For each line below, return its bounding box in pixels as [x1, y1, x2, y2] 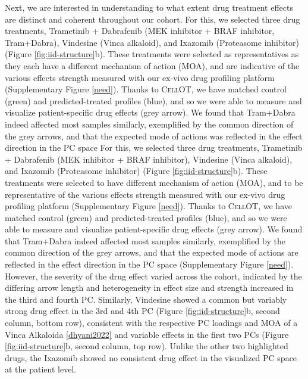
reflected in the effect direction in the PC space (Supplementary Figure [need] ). [5, 258, 294, 271]
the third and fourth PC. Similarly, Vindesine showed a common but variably [5, 293, 287, 305]
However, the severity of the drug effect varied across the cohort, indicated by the [5, 269, 302, 282]
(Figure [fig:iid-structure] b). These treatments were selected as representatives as [5, 48, 299, 60]
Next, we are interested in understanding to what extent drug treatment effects [5, 1, 293, 13]
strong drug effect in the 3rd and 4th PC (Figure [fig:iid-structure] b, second [5, 305, 280, 317]
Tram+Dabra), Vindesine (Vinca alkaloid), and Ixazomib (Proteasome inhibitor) [5, 36, 300, 48]
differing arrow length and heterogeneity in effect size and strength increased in [5, 281, 294, 294]
